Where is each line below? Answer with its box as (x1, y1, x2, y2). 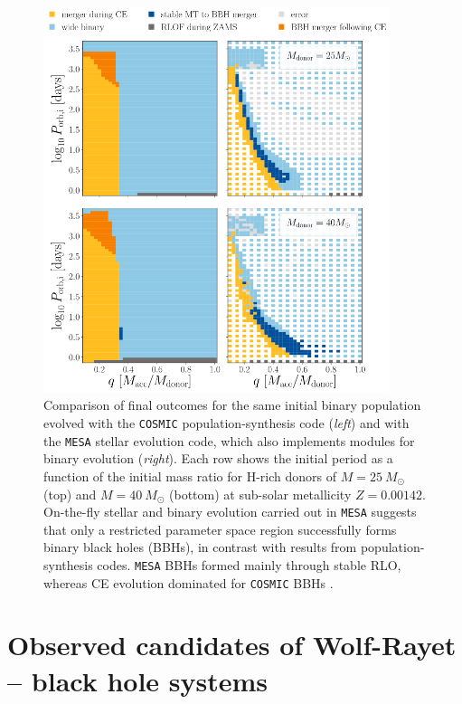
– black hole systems (7, 661, 269, 699)
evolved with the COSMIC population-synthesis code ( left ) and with (43, 414, 410, 432)
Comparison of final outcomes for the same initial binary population (43, 395, 421, 414)
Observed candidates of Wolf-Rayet (7, 626, 457, 663)
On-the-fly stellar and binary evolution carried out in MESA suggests (43, 502, 417, 521)
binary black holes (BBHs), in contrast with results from (43, 538, 357, 557)
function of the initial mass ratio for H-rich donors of (43, 466, 336, 485)
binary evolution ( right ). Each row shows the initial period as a (43, 449, 393, 468)
